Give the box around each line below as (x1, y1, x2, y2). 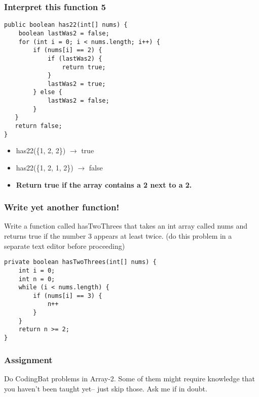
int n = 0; (18, 275, 55, 283)
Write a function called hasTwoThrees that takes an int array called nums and (4, 220, 247, 231)
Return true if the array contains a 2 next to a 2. (16, 179, 192, 190)
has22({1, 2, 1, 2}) (16, 162, 73, 172)
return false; (15, 122, 62, 130)
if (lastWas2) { (47, 55, 102, 62)
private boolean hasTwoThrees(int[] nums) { (4, 258, 157, 266)
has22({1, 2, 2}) (16, 145, 66, 156)
